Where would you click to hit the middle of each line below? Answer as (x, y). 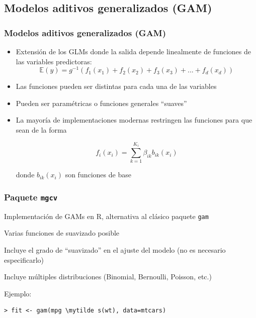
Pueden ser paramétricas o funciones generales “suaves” (101, 103)
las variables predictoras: (54, 61)
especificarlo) (24, 259)
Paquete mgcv (31, 197)
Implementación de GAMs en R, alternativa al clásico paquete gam (106, 216)
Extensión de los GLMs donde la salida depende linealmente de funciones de (133, 51)
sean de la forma (41, 130)
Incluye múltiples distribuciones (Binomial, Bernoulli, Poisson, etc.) (108, 277)
